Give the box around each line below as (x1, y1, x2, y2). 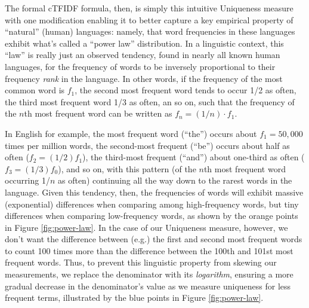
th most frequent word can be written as (24, 107, 172, 120)
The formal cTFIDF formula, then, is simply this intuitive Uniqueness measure (5, 2, 293, 14)
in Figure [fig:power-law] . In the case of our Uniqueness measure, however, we (5, 221, 288, 233)
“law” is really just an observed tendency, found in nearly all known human (5, 48, 280, 61)
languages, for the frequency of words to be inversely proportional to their (5, 60, 276, 72)
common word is (5, 84, 65, 96)
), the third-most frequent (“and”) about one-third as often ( (82, 151, 305, 163)
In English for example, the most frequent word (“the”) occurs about (5, 127, 257, 139)
